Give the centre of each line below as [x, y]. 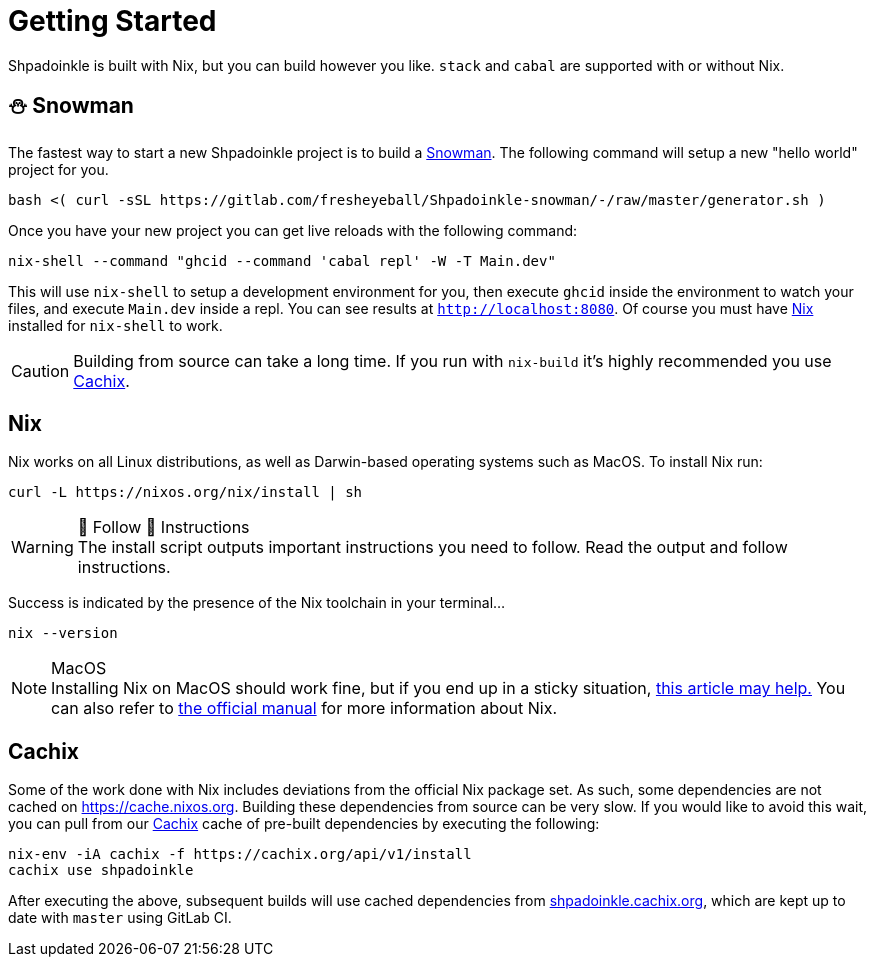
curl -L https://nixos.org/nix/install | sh [185, 492]
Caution [40, 370]
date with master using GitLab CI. [120, 918]
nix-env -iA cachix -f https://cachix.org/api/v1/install [240, 854]
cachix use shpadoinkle [101, 870]
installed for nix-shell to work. [115, 325]
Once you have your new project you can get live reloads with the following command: [293, 230]
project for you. [58, 169]
